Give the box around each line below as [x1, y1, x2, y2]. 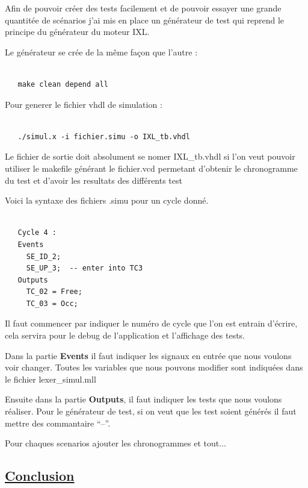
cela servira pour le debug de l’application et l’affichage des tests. [5, 329, 245, 342]
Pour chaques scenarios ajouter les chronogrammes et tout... [5, 437, 226, 449]
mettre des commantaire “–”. [5, 416, 111, 429]
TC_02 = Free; [26, 287, 82, 296]
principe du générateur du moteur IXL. [5, 25, 150, 38]
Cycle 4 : [17, 228, 57, 237]
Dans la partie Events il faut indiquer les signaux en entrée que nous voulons [5, 349, 292, 361]
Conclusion [5, 466, 75, 485]
